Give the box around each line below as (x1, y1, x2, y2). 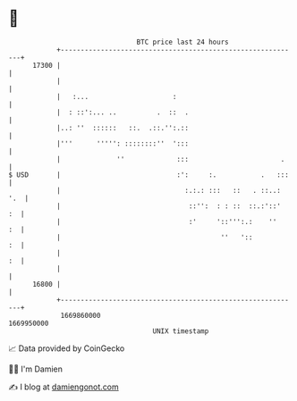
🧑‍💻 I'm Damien (8, 363, 64, 374)
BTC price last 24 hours (136, 38, 229, 46)
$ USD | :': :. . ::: (8, 170, 290, 180)
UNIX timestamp (152, 326, 209, 336)
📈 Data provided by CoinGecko (8, 343, 125, 354)
